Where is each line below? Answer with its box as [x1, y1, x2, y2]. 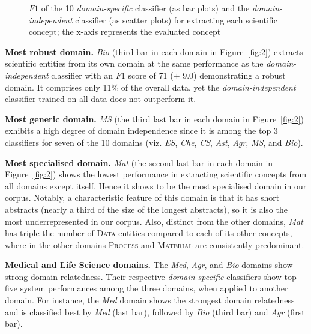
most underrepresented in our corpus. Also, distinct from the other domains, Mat [5, 215, 303, 227]
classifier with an [51, 68, 113, 81]
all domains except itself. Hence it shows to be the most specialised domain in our [5, 179, 307, 192]
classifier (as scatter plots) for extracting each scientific [75, 13, 277, 26]
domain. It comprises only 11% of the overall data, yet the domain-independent [5, 80, 296, 93]
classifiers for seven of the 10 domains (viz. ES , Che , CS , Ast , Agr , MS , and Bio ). [5, 136, 303, 148]
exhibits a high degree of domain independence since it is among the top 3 [5, 124, 278, 137]
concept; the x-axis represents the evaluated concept [29, 25, 221, 38]
